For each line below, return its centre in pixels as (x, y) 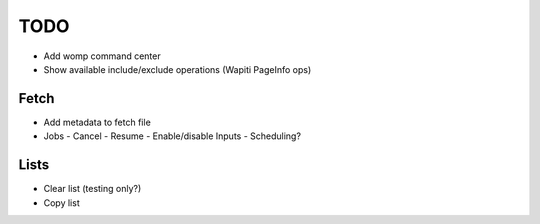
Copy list (61, 202)
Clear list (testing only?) (92, 189)
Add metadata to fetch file (97, 122)
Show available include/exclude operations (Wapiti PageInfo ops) (177, 69)
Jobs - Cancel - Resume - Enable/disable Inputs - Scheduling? (172, 136)
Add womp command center (102, 56)
